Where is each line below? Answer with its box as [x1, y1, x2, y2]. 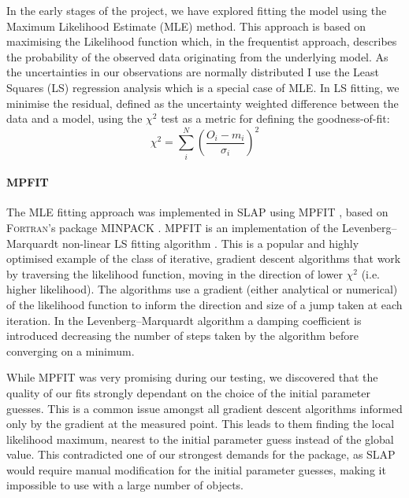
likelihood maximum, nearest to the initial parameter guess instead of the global [6, 430, 394, 447]
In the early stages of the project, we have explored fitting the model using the [6, 2, 387, 18]
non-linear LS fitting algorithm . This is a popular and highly [61, 234, 359, 251]
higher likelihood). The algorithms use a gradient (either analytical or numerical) [6, 281, 398, 297]
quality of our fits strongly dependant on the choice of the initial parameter [6, 384, 370, 400]
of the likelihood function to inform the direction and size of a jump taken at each [6, 296, 403, 312]
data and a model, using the [6, 110, 143, 127]
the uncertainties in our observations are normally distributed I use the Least [6, 64, 380, 80]
